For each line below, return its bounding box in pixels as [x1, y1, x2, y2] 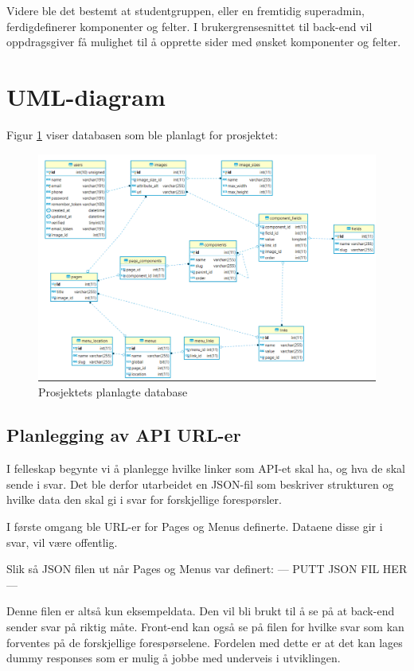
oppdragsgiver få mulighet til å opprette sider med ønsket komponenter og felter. [6, 33, 401, 50]
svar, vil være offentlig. [6, 533, 118, 550]
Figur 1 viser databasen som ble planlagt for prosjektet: [6, 126, 278, 142]
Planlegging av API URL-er [6, 423, 241, 447]
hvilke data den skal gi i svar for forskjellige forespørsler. [6, 491, 282, 508]
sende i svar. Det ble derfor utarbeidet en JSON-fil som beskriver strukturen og [6, 475, 394, 492]
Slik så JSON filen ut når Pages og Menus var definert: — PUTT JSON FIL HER [6, 560, 408, 577]
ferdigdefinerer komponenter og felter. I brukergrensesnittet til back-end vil [6, 18, 373, 34]
